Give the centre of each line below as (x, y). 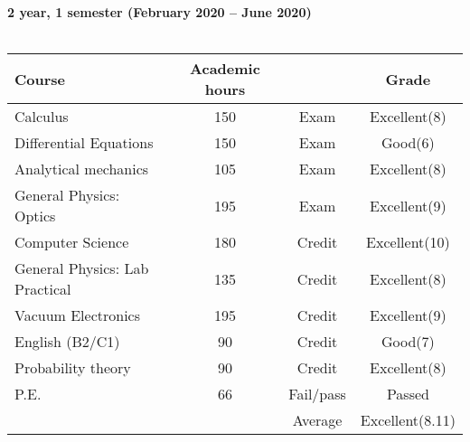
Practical (43, 289)
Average (317, 420)
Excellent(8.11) (408, 420)
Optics (35, 216)
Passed (408, 394)
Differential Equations (84, 143)
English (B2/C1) (67, 342)
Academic (225, 69)
